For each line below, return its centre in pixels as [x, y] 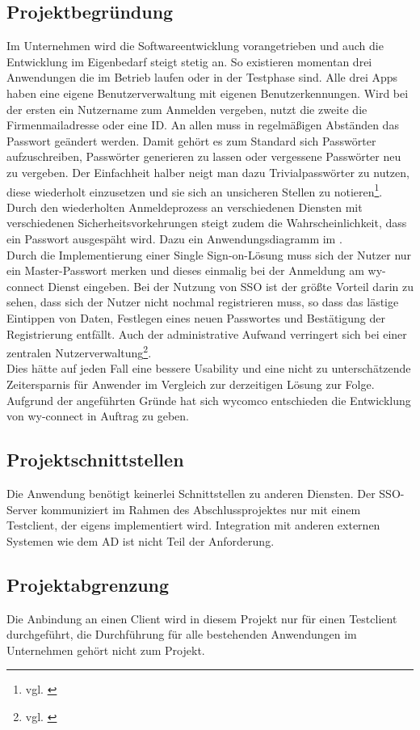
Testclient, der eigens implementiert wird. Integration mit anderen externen [193, 525]
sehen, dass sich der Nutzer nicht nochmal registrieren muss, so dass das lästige [203, 302]
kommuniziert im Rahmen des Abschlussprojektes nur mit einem [201, 509]
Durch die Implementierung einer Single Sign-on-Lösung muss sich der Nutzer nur [209, 254]
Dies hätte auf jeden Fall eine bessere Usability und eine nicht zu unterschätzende [209, 368]
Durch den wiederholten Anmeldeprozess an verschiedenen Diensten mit [185, 207]
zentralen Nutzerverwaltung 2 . [79, 351]
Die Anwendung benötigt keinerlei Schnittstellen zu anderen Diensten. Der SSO [204, 493]
